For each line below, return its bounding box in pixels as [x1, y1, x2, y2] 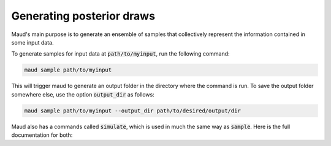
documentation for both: [11, 131, 73, 139]
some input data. [11, 38, 55, 46]
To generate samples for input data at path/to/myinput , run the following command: [11, 50, 230, 57]
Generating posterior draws [11, 9, 156, 23]
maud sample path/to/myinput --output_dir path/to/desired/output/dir [24, 107, 242, 114]
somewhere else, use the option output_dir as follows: [11, 90, 154, 98]
